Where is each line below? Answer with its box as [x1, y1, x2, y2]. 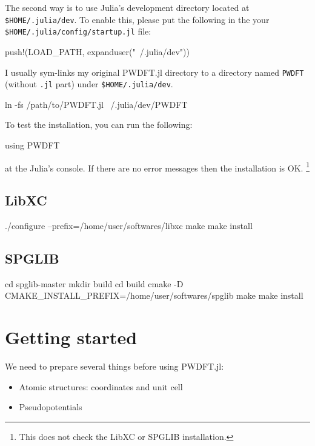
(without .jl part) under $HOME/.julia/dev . [5, 78, 173, 90]
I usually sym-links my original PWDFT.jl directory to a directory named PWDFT [5, 65, 304, 78]
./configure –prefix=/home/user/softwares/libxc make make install [5, 219, 253, 232]
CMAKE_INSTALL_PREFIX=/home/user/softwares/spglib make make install [5, 289, 303, 302]
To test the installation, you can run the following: [5, 118, 193, 131]
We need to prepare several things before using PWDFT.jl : [5, 360, 224, 373]
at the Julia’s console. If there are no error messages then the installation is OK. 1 [5, 159, 310, 174]
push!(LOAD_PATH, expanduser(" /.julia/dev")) [5, 45, 190, 58]
